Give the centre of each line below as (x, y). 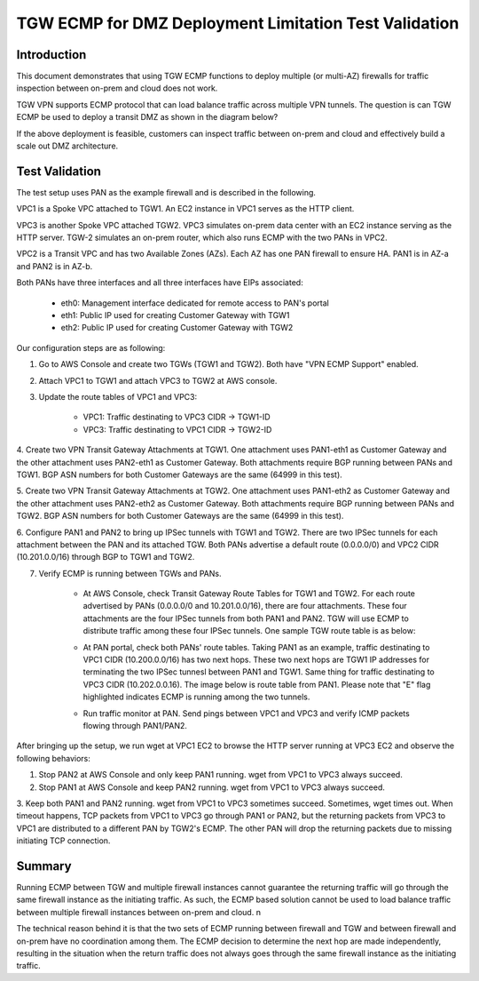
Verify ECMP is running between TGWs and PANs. (130, 573)
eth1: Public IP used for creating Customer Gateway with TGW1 (175, 315)
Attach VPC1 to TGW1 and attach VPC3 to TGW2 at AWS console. (158, 380)
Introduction (51, 55)
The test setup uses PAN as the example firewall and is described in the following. (166, 192)
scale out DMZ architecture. (67, 146)
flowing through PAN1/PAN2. (135, 725)
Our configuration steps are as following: (91, 347)
